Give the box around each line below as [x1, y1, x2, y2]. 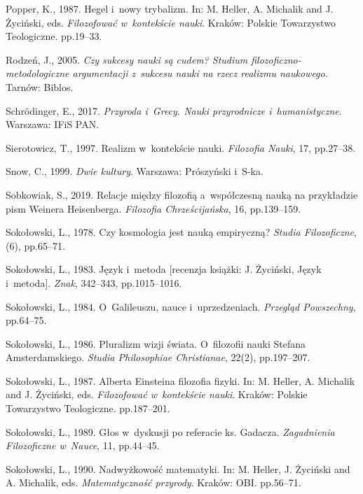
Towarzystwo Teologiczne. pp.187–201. [6, 401, 170, 416]
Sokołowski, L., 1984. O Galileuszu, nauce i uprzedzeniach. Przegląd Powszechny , [6, 299, 356, 313]
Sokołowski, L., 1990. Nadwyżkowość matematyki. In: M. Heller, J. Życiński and [6, 461, 350, 476]
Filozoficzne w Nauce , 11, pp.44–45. [6, 438, 160, 453]
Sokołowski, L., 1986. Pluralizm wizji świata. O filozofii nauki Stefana [6, 336, 306, 351]
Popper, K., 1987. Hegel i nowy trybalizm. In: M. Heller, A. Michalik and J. [6, 1, 334, 15]
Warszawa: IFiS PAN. [6, 117, 100, 132]
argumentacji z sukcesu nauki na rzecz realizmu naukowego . [72, 66, 328, 80]
